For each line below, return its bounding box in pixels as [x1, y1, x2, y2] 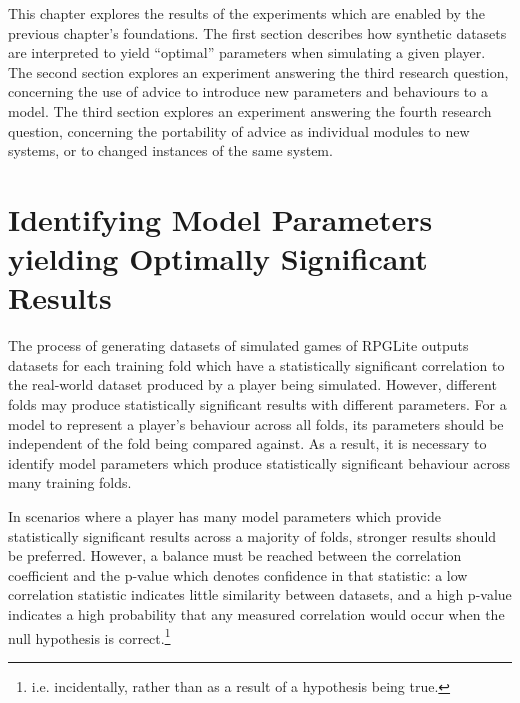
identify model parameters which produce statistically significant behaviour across [8, 452, 510, 473]
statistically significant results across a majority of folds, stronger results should [8, 525, 497, 546]
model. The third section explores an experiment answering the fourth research [8, 100, 492, 121]
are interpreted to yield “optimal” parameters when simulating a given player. [8, 42, 486, 63]
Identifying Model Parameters [8, 198, 433, 239]
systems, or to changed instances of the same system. [8, 140, 333, 161]
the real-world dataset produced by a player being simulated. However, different [8, 374, 497, 395]
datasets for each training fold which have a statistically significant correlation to [8, 354, 505, 375]
